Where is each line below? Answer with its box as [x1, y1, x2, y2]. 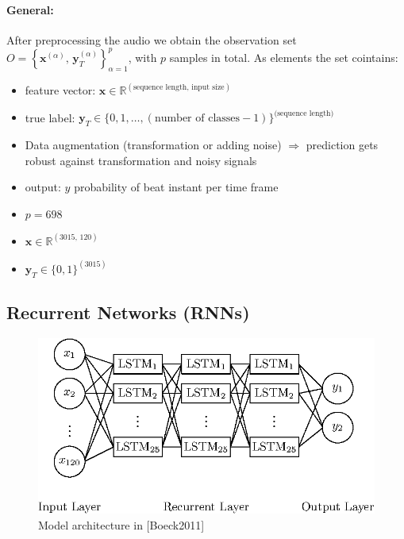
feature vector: [25, 82, 96, 98]
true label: [25, 109, 75, 125]
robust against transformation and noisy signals [25, 152, 257, 168]
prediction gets [306, 137, 379, 153]
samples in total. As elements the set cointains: [169, 48, 398, 65]
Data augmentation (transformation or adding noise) [25, 137, 282, 153]
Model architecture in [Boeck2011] [38, 516, 205, 533]
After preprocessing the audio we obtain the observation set [6, 31, 297, 48]
